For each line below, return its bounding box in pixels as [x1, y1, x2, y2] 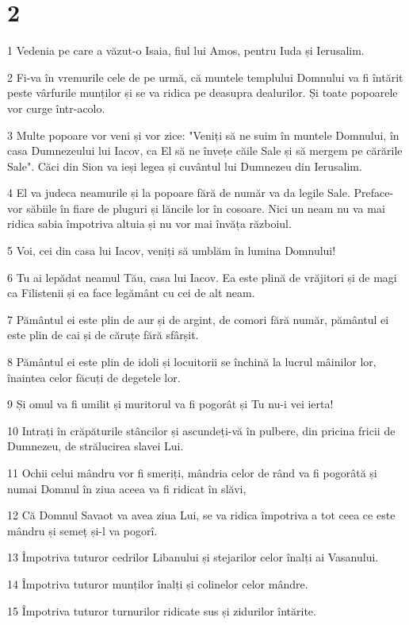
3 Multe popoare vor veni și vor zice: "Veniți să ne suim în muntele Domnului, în [7, 126, 399, 143]
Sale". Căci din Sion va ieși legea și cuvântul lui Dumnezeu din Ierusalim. [7, 157, 362, 174]
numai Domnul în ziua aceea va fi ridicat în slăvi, [7, 480, 247, 496]
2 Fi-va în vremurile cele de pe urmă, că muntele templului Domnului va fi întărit [7, 68, 403, 85]
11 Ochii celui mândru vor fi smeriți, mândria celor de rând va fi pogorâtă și [7, 465, 377, 480]
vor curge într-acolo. [7, 99, 105, 116]
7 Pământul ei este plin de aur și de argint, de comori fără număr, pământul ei [7, 311, 389, 327]
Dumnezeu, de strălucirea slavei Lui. [7, 438, 184, 454]
